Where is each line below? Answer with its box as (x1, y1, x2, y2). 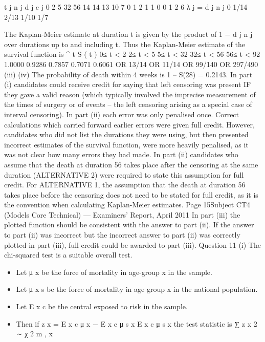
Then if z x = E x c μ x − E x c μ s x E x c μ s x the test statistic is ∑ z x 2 (16, 318, 257, 329)
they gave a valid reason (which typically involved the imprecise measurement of (4, 89, 256, 99)
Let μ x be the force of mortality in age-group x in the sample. (16, 266, 212, 277)
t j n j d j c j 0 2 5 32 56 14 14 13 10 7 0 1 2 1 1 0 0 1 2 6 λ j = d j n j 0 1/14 (4, 2, 248, 12)
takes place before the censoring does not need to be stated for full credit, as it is (4, 189, 258, 200)
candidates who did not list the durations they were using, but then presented (4, 129, 249, 140)
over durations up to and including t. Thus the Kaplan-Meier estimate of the (4, 38, 245, 49)
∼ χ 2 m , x (16, 328, 53, 339)
